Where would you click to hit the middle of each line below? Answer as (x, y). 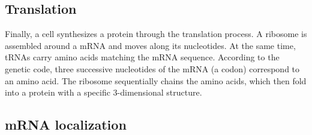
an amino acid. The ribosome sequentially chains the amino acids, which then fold (156, 80)
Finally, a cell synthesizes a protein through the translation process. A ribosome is (156, 34)
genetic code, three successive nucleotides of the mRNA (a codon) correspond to (152, 68)
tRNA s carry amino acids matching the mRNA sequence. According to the (142, 57)
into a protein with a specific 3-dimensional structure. (103, 92)
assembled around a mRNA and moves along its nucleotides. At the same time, (150, 45)
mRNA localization (66, 125)
